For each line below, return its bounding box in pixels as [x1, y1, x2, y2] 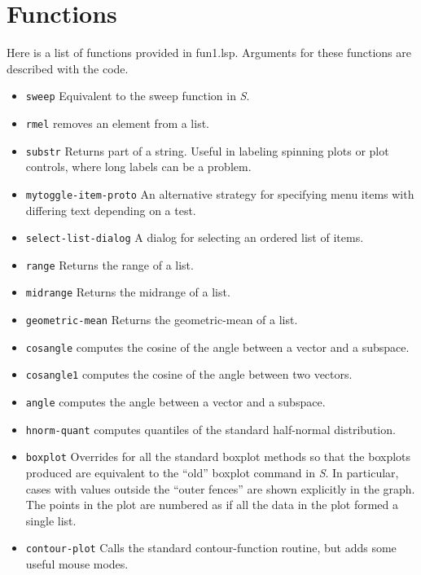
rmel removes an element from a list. [25, 114, 210, 131]
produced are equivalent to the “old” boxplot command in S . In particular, [25, 464, 399, 481]
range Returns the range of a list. [25, 256, 194, 273]
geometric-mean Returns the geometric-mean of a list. [25, 311, 298, 328]
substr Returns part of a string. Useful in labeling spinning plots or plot [25, 142, 389, 159]
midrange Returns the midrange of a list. [25, 283, 230, 301]
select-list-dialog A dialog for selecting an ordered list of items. [25, 229, 364, 246]
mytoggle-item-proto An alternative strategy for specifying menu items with [25, 185, 414, 202]
